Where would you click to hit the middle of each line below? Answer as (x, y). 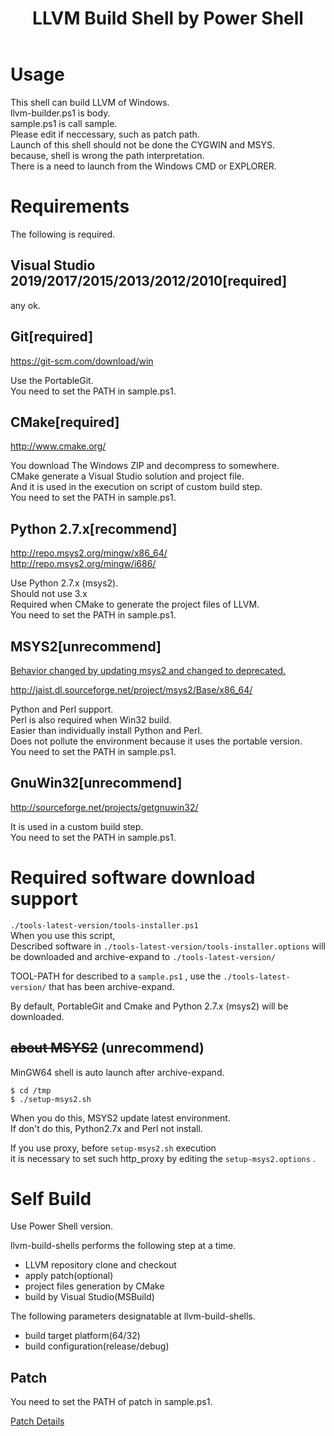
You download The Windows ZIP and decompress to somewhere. (145, 466)
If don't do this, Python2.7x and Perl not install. (106, 1128)
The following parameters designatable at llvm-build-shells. (133, 1316)
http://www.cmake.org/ (58, 446)
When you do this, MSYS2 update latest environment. (120, 1118)
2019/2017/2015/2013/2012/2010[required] (149, 281)
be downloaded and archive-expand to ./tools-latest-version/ (143, 956)
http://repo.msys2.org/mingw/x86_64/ (89, 553)
